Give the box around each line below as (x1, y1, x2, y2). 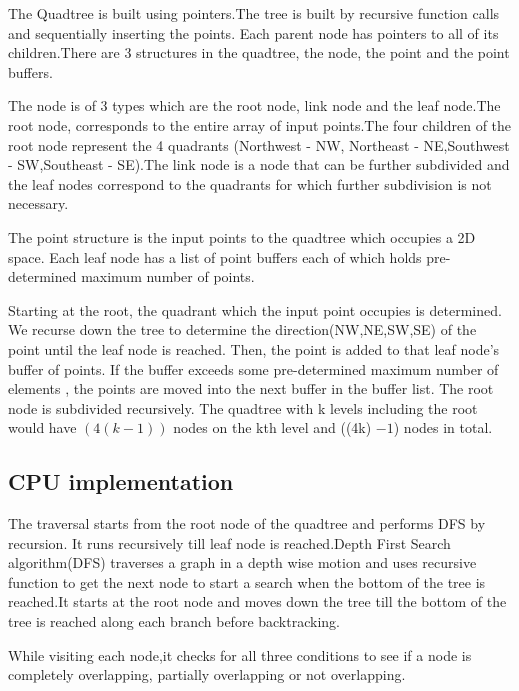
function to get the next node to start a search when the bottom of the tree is (8, 571, 486, 592)
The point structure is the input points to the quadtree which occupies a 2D (8, 226, 476, 247)
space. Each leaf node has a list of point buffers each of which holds (8, 246, 422, 267)
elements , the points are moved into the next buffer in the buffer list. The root (8, 378, 494, 399)
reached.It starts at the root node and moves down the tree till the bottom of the (8, 591, 507, 612)
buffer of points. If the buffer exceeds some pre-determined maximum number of (8, 358, 499, 379)
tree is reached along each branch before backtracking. (8, 611, 340, 632)
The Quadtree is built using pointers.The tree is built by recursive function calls (8, 3, 500, 23)
